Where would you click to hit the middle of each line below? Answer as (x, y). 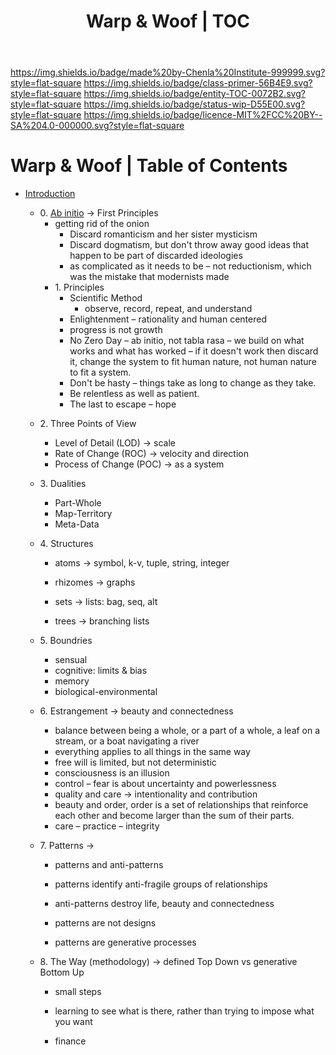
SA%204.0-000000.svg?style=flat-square (97, 126)
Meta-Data (77, 524)
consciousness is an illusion (112, 773)
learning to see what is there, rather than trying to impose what (184, 1011)
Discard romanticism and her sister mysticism (163, 234)
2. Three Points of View (88, 424)
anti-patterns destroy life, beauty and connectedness (164, 904)
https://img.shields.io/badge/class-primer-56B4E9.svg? (198, 83)
